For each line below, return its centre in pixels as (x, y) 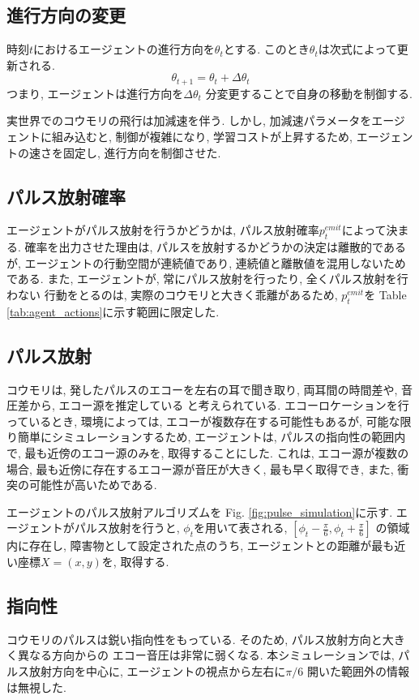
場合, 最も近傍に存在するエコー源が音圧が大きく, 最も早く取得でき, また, (200, 468)
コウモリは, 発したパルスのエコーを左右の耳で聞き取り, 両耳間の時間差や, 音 (210, 389)
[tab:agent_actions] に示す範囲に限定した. (113, 311)
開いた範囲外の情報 (358, 670)
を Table (385, 294)
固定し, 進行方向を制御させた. (142, 152)
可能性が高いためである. (93, 485)
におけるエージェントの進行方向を (124, 49)
